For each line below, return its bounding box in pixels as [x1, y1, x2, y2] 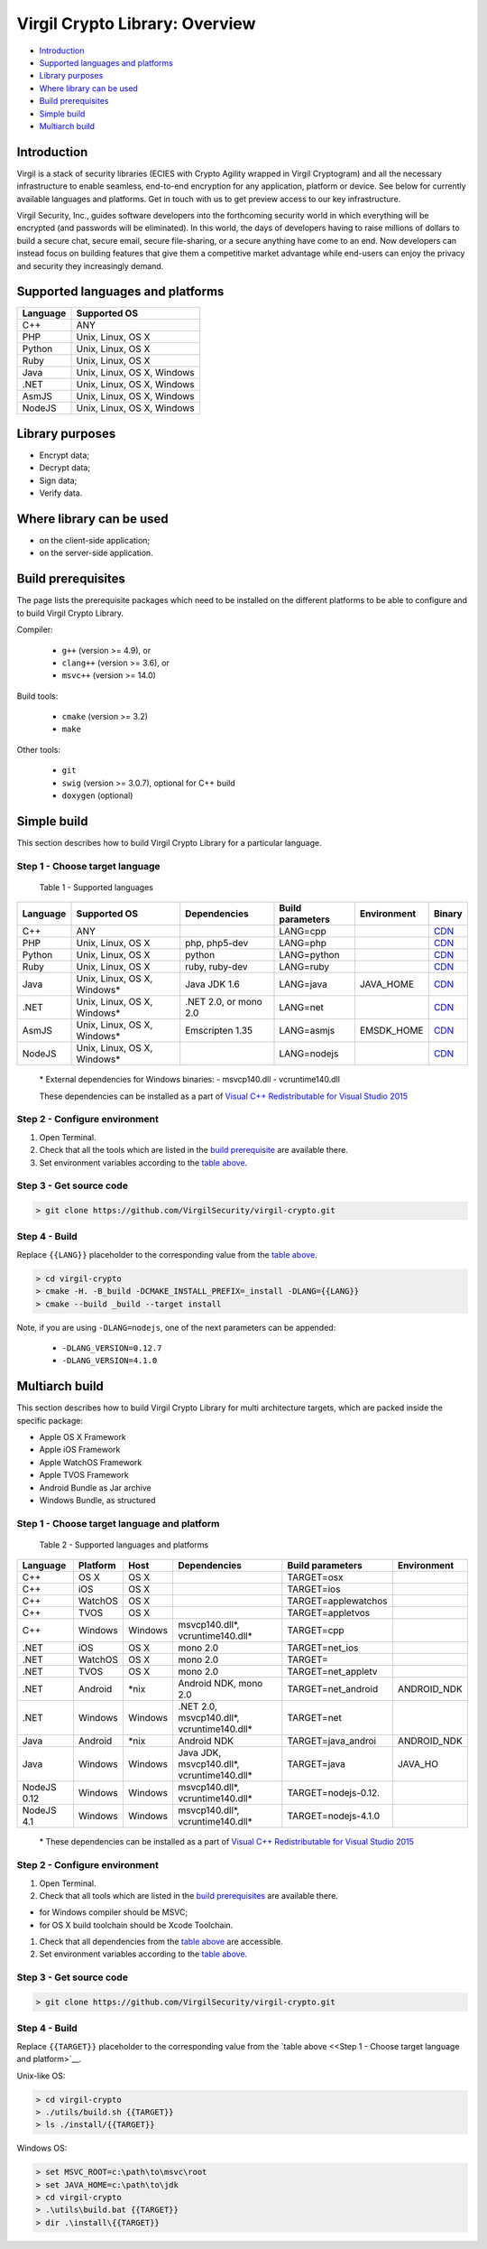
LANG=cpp [279, 925, 326, 938]
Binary [433, 907, 464, 920]
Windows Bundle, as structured [39, 1495, 157, 1506]
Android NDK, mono [178, 1677, 263, 1690]
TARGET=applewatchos [287, 1594, 388, 1607]
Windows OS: [16, 2142, 68, 2153]
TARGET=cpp [287, 1624, 345, 1637]
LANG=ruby [279, 961, 329, 973]
